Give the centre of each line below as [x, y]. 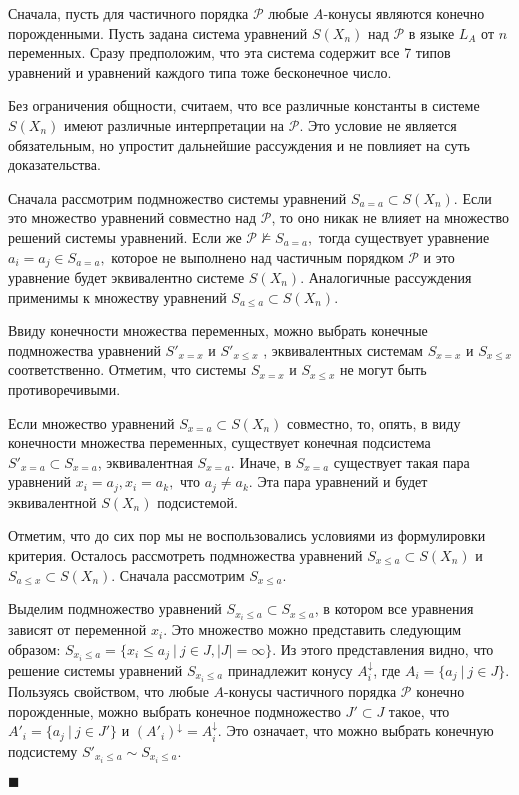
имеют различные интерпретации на [174, 124]
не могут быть [383, 369]
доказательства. [54, 164]
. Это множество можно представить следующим [312, 629]
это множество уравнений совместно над [132, 217]
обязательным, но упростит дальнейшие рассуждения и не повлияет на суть [239, 144]
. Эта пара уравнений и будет [338, 481]
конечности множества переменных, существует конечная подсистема [219, 442]
